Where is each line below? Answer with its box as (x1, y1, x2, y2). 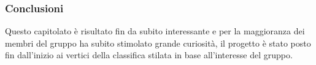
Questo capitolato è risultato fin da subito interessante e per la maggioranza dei (5, 25, 305, 37)
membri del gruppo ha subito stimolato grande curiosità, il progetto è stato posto (5, 36, 311, 49)
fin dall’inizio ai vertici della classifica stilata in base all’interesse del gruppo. (5, 48, 293, 61)
